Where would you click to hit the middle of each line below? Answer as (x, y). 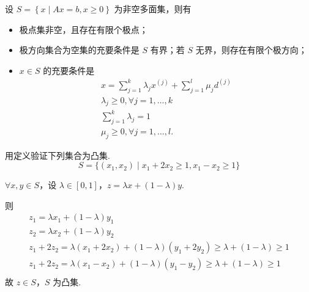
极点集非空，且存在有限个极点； (84, 29)
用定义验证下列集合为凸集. (58, 155)
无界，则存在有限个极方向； (251, 50)
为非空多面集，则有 (153, 9)
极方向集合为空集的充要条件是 (79, 50)
